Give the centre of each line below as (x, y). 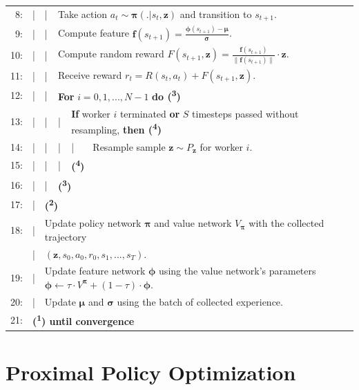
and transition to (216, 13)
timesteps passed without (245, 113)
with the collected (287, 223)
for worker (221, 146)
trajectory (66, 236)
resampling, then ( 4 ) (117, 128)
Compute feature (94, 33)
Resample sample (129, 146)
